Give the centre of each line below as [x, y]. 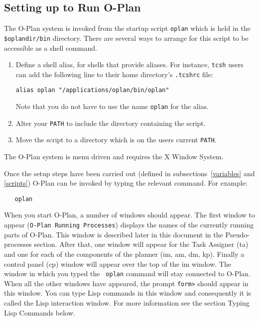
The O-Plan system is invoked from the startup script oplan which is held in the [127, 28]
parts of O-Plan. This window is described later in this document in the [114, 234]
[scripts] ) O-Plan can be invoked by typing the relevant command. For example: [126, 183]
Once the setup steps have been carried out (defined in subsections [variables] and [129, 173]
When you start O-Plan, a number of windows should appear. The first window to [129, 215]
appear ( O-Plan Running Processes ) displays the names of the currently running [129, 225]
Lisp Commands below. [40, 312]
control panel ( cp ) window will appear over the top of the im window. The [118, 264]
